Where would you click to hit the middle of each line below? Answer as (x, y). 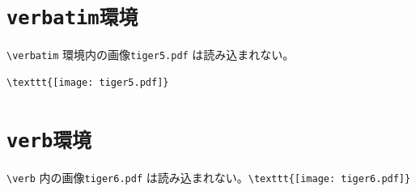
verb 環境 (49, 140)
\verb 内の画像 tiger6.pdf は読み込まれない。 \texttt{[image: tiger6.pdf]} (209, 177)
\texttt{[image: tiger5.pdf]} (88, 82)
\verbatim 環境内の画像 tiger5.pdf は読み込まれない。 (151, 55)
